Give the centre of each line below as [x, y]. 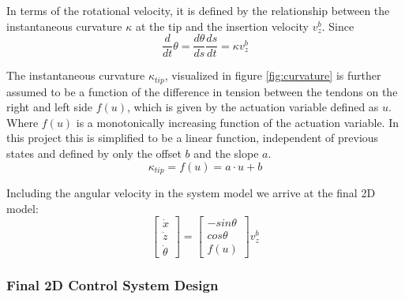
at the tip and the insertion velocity [222, 26]
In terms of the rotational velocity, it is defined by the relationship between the [198, 10]
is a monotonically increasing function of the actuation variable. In [237, 122]
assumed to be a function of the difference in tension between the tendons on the [202, 91]
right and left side [50, 107]
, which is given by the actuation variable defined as [253, 107]
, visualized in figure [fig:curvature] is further [273, 75]
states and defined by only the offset [94, 153]
